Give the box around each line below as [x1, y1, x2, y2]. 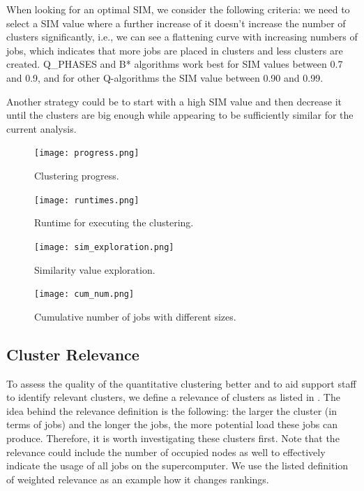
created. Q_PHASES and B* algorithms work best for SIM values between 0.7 [6, 57, 343, 71]
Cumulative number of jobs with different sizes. [34, 309, 236, 323]
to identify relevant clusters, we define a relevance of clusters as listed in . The [6, 390, 340, 404]
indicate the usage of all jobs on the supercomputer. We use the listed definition [6, 458, 349, 473]
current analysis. [6, 121, 77, 135]
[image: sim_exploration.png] [34, 242, 174, 252]
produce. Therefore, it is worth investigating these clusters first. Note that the [6, 430, 340, 445]
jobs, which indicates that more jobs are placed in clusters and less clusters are [6, 43, 343, 57]
